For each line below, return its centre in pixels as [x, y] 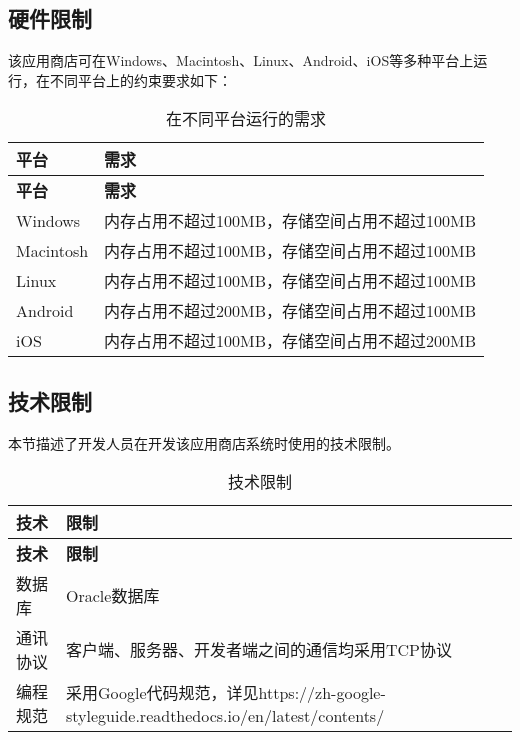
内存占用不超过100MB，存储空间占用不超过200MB [290, 341]
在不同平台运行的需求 [246, 119]
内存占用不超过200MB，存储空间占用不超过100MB [290, 311]
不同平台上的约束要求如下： [140, 79]
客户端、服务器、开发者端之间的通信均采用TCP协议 [259, 650]
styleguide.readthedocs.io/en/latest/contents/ [225, 715]
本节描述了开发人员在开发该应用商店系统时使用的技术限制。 [204, 442]
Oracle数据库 [113, 596]
